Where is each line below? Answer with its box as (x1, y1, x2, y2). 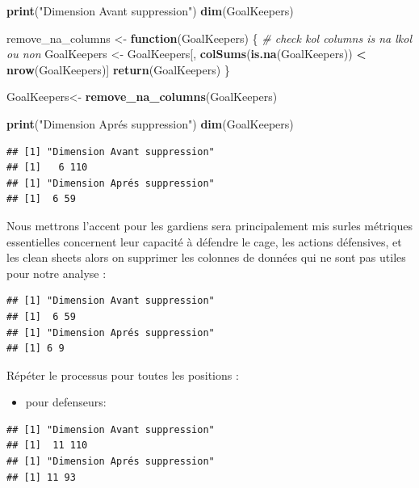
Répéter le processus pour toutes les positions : (6, 366, 239, 383)
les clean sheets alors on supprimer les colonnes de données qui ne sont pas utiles (6, 249, 406, 266)
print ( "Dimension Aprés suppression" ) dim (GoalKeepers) (6, 115, 294, 132)
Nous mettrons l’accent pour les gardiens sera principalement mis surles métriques (6, 217, 413, 233)
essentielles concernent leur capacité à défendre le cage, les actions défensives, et (6, 233, 402, 250)
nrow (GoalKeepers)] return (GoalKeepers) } (6, 61, 230, 78)
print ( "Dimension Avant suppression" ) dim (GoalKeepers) (6, 2, 294, 19)
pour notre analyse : (6, 264, 107, 281)
